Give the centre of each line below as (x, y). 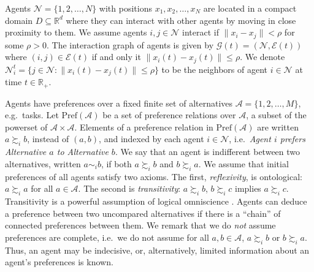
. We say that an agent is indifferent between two (208, 152)
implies (248, 188)
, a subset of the (276, 115)
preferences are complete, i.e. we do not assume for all (107, 237)
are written (278, 127)
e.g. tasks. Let (32, 115)
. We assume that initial (243, 163)
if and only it (116, 57)
